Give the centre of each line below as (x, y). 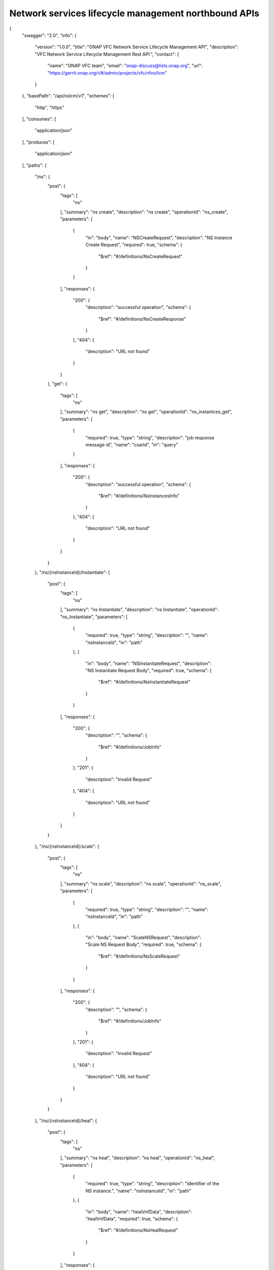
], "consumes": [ (39, 119)
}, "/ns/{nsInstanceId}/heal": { (66, 1121)
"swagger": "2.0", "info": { (49, 35)
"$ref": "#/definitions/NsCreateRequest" (140, 256)
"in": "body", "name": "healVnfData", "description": (139, 1212)
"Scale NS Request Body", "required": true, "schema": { (144, 944)
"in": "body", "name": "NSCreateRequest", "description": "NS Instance (159, 237)
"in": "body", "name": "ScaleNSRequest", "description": (143, 938)
